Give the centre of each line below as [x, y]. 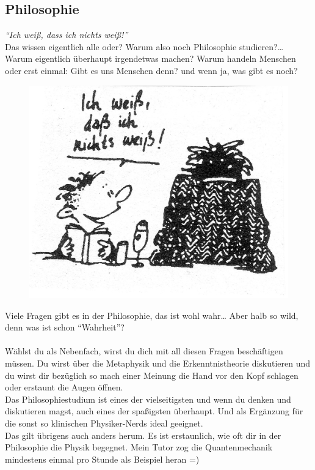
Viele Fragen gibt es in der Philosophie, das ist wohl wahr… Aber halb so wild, [152, 315]
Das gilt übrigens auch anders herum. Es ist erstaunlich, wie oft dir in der [143, 435]
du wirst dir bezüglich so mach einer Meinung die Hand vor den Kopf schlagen [152, 375]
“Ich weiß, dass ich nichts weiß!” [67, 35]
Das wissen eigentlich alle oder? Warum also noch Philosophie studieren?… [144, 46]
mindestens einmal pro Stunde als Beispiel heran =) [102, 459]
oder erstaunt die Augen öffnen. [64, 387]
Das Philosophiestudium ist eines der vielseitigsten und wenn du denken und [148, 399]
